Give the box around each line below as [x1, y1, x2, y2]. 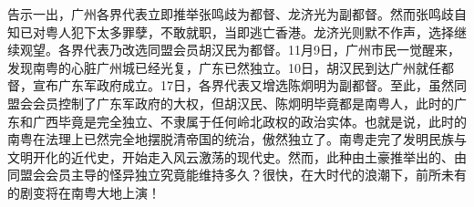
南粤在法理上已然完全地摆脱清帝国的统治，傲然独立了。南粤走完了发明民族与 [7, 129, 467, 149]
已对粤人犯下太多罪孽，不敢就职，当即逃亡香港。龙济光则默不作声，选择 [19, 22, 454, 41]
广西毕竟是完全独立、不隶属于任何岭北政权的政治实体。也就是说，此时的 [32, 111, 467, 130]
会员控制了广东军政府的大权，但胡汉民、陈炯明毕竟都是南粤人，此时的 [32, 93, 454, 112]
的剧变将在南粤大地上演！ [7, 182, 160, 202]
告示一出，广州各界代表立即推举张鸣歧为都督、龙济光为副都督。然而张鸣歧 [7, 5, 454, 23]
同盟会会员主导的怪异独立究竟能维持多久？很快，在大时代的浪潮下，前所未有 [7, 165, 467, 184]
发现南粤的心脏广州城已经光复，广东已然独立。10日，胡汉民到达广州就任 [7, 57, 441, 77]
